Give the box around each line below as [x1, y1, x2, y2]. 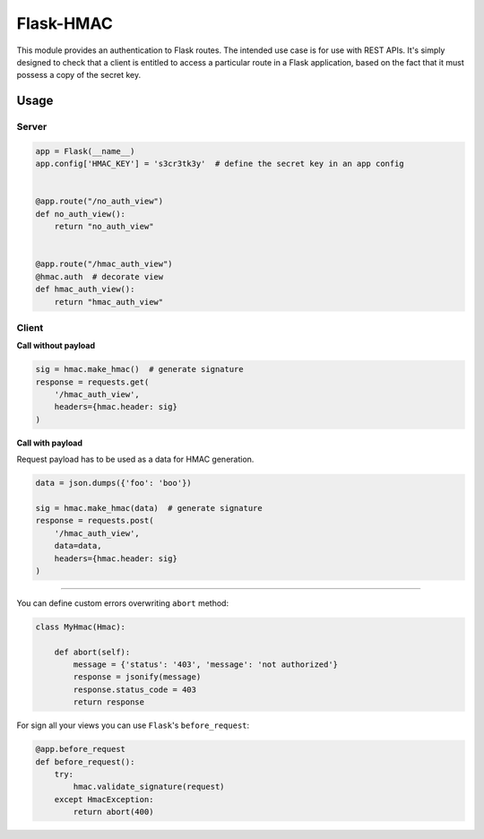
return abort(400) [73, 807, 154, 817]
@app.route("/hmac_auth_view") [35, 259, 174, 269]
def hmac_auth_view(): [35, 284, 135, 295]
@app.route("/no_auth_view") [35, 196, 164, 206]
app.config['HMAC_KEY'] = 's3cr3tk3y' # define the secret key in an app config [35, 159, 405, 169]
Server [16, 121, 48, 134]
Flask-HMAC [16, 13, 114, 33]
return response [73, 697, 145, 707]
